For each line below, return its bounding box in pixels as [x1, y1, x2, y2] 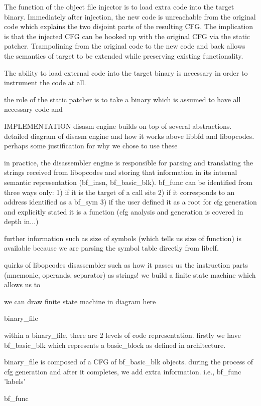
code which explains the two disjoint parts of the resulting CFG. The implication [4, 21, 253, 32]
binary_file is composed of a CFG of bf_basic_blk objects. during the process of [4, 356, 253, 367]
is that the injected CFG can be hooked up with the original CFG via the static [4, 31, 250, 41]
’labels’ [4, 376, 26, 386]
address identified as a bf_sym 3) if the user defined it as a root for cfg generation [4, 196, 257, 207]
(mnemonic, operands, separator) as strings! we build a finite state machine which [4, 269, 256, 280]
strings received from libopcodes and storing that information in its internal [4, 167, 237, 177]
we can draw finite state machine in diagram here [4, 296, 156, 306]
